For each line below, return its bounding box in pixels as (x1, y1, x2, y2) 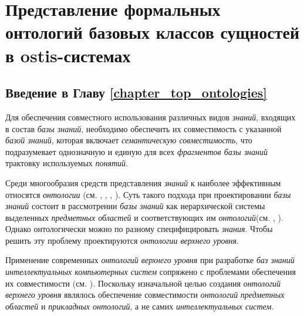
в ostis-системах (5, 43, 131, 67)
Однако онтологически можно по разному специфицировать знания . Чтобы (5, 223, 273, 235)
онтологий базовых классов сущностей (5, 20, 300, 44)
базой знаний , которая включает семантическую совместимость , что (5, 134, 252, 146)
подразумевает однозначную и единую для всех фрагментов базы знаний (5, 145, 268, 157)
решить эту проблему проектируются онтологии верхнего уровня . (5, 234, 239, 246)
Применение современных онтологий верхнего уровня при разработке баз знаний (5, 254, 295, 266)
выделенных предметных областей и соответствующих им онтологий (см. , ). (5, 211, 283, 223)
